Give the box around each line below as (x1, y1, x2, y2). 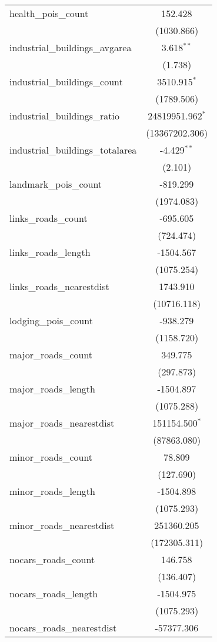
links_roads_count (9, 211, 88, 225)
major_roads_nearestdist (9, 416, 115, 430)
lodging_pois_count (9, 314, 93, 327)
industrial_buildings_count (9, 75, 123, 88)
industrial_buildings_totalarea (9, 143, 137, 157)
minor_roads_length (9, 484, 95, 498)
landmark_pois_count (9, 177, 102, 191)
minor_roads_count (9, 450, 93, 464)
